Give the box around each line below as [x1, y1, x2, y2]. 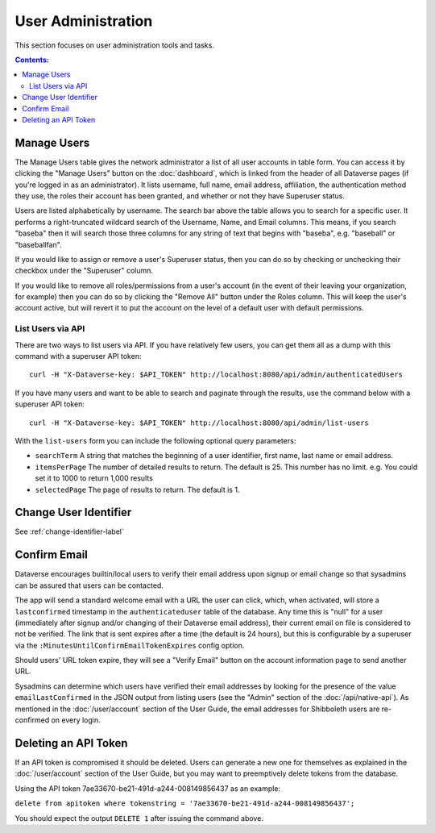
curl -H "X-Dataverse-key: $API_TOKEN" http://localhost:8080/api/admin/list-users [29, 418, 370, 427]
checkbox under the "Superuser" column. [14, 266, 153, 276]
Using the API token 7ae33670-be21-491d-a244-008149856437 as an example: [14, 783, 281, 793]
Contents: [14, 55, 50, 65]
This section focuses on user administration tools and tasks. [14, 40, 215, 50]
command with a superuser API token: [14, 352, 142, 361]
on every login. [51, 715, 101, 725]
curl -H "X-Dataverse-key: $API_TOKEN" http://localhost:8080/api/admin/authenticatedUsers [29, 370, 403, 379]
